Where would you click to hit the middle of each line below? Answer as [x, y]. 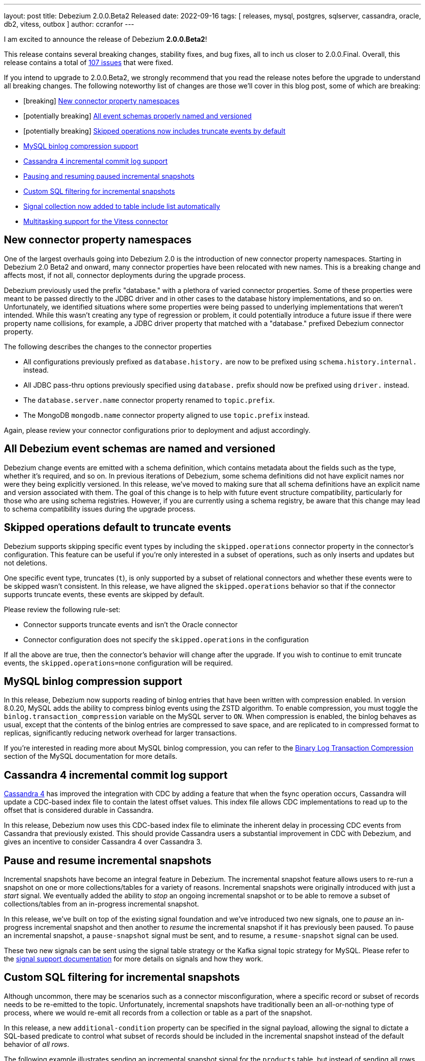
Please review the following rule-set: [62, 609]
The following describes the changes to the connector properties [108, 346]
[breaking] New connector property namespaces [101, 101]
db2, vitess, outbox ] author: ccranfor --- [69, 24]
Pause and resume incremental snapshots [108, 860]
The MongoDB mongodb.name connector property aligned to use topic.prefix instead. [167, 415]
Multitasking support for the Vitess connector [96, 221]
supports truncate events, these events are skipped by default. [104, 594]
